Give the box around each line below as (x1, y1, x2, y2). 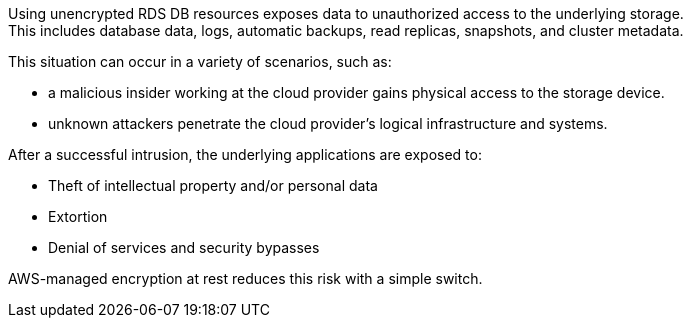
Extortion (48, 208, 108, 225)
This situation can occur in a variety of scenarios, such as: (8, 53, 392, 70)
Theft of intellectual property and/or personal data (48, 177, 378, 194)
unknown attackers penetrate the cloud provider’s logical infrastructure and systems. (48, 115, 608, 132)
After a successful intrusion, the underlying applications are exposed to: (8, 146, 482, 163)
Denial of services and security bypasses (48, 239, 320, 256)
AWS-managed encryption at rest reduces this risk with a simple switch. (8, 270, 483, 287)
